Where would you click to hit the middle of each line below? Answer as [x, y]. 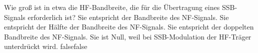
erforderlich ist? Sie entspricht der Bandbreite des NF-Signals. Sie [128, 17]
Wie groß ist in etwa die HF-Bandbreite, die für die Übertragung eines [112, 7]
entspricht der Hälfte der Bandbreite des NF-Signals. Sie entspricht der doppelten [129, 27]
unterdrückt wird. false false [46, 46]
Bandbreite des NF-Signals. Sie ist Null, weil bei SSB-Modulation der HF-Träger [128, 36]
